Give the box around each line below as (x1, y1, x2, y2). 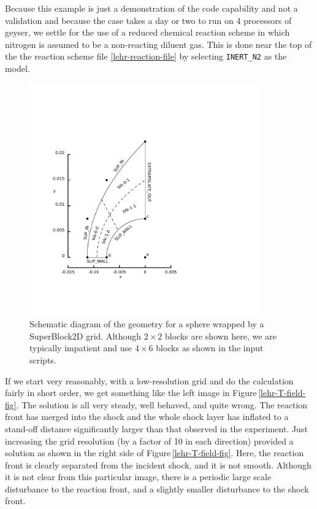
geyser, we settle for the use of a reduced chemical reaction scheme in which (5, 26, 290, 39)
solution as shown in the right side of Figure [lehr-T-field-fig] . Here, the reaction (5, 446, 304, 459)
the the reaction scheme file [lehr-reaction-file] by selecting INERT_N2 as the (5, 50, 287, 63)
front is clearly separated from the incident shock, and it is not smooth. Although (5, 458, 311, 471)
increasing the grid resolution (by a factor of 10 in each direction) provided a (5, 434, 294, 447)
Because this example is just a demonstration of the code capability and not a (5, 2, 298, 14)
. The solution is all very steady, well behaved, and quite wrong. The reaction (16, 398, 308, 411)
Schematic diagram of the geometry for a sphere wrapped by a (29, 317, 264, 330)
